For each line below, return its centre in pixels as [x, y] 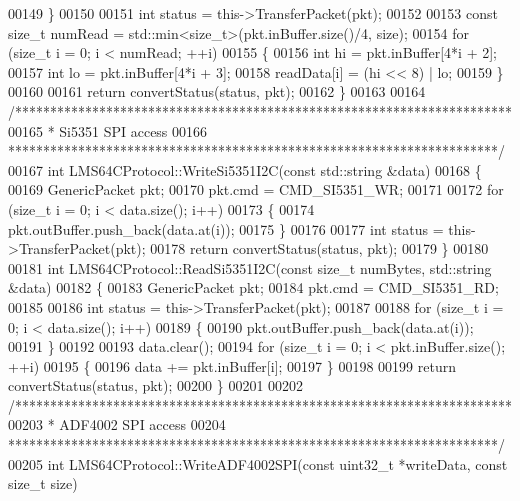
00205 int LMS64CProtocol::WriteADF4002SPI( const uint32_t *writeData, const [258, 463]
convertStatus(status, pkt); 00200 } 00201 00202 [156, 385]
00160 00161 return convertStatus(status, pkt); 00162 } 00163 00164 [217, 91]
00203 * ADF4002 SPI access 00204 [117, 424]
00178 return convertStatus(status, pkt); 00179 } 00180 [319, 248]
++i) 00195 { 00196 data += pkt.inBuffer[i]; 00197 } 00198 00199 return [232, 365]
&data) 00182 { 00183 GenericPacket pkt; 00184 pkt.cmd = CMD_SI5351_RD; [253, 287]
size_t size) [43, 483]
